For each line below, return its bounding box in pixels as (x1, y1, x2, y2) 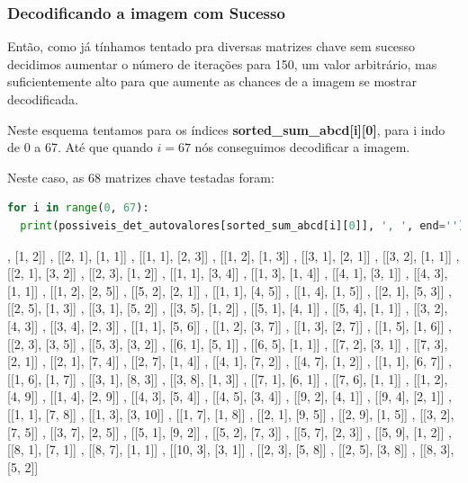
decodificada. (7, 90, 78, 108)
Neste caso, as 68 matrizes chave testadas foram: (7, 167, 274, 186)
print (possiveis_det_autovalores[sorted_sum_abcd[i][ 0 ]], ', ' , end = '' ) (20, 219, 465, 232)
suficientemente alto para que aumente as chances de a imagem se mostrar (7, 72, 418, 91)
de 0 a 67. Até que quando (7, 138, 153, 157)
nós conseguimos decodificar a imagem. (194, 138, 410, 157)
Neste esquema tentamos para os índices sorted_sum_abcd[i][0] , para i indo (7, 120, 445, 139)
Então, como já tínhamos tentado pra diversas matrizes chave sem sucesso (7, 37, 416, 56)
